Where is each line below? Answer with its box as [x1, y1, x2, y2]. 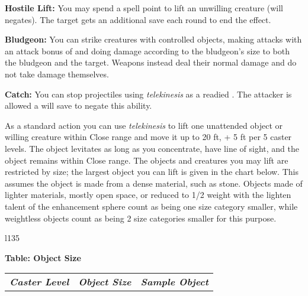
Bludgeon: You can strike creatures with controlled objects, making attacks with [5, 33, 302, 45]
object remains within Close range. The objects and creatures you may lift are [5, 154, 288, 166]
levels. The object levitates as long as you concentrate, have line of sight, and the [5, 142, 299, 154]
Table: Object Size [5, 251, 81, 264]
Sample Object [140, 275, 208, 289]
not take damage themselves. [5, 67, 109, 80]
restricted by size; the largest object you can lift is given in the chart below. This [5, 165, 299, 178]
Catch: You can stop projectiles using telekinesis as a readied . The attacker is [5, 87, 292, 100]
